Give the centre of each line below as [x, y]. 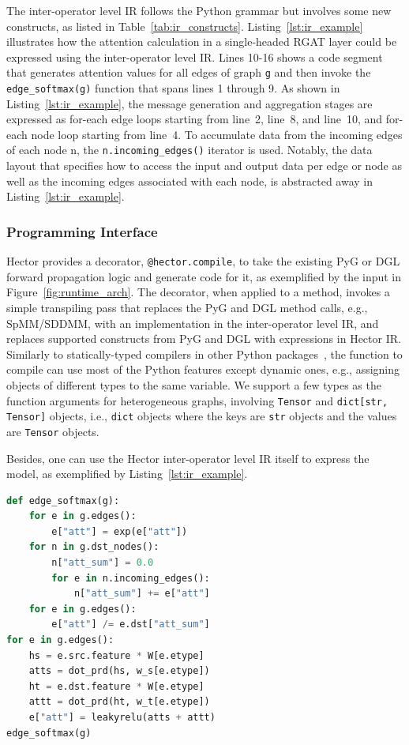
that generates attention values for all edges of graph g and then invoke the [189, 72]
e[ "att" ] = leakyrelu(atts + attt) [122, 717]
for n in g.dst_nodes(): [94, 547]
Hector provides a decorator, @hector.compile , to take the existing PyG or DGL [203, 261]
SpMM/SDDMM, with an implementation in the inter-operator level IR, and [193, 323]
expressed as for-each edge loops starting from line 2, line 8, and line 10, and [195, 119]
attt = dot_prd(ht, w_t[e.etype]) [119, 702]
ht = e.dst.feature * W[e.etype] [116, 686]
